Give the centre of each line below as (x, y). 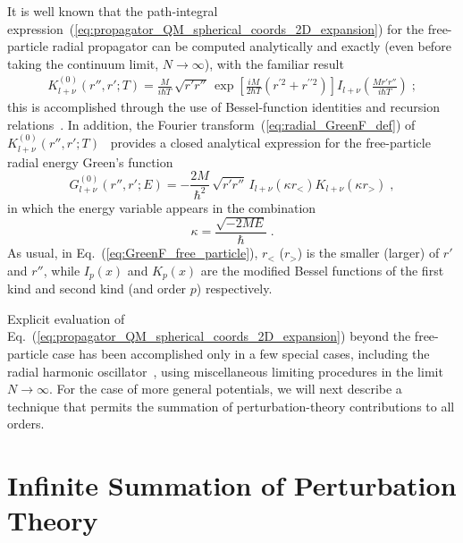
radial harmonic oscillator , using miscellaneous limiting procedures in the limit (225, 371)
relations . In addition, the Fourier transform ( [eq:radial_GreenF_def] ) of (211, 124)
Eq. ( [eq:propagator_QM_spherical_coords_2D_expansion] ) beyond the (209, 336)
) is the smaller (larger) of (368, 253)
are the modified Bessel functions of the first (322, 270)
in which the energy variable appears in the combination (162, 207)
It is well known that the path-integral (113, 11)
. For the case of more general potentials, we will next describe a (225, 389)
